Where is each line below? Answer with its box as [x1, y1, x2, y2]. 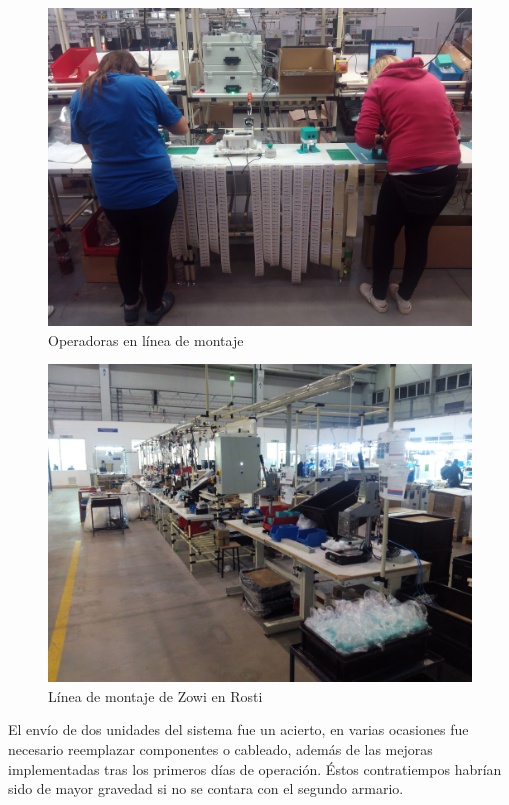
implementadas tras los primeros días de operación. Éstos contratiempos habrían [8, 758, 502, 779]
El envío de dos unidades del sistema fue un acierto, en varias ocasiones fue [8, 719, 469, 740]
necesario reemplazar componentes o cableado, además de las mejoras [8, 738, 433, 759]
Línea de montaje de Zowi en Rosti [48, 685, 263, 706]
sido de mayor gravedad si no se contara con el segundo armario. [8, 778, 404, 799]
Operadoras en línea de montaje [48, 329, 244, 350]
